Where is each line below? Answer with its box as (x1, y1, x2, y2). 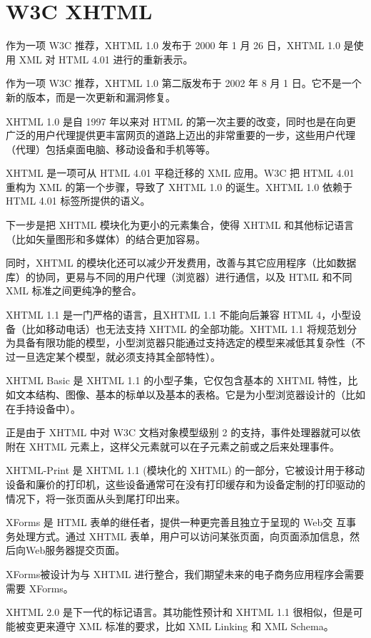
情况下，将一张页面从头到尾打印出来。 (6, 490, 185, 505)
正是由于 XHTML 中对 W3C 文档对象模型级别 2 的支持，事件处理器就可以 (6, 425, 351, 440)
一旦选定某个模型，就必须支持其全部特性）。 (15, 349, 220, 364)
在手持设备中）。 (6, 401, 81, 416)
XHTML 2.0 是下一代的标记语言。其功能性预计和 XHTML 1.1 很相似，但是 (6, 604, 353, 619)
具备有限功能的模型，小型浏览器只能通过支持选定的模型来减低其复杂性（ (15, 335, 355, 350)
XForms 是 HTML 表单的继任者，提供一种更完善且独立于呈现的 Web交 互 (6, 515, 346, 530)
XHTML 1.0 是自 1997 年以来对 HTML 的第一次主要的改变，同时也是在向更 (6, 113, 356, 128)
